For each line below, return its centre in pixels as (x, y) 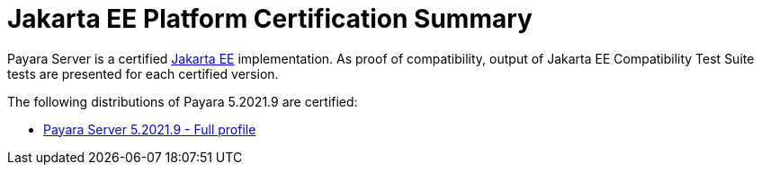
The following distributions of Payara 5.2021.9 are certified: (183, 101)
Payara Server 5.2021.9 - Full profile (150, 129)
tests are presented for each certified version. (143, 73)
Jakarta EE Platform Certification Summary (270, 19)
